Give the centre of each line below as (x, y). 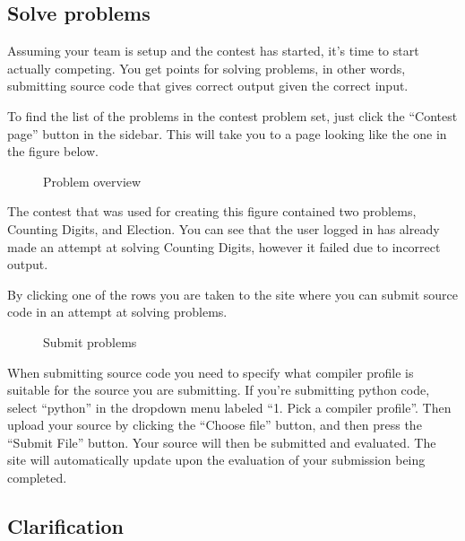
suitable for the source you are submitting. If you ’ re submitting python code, (219, 390)
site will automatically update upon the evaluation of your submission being (216, 460)
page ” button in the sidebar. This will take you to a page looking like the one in (227, 133)
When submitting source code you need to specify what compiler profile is (211, 372)
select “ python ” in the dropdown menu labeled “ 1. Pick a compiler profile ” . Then (229, 407)
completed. (37, 478)
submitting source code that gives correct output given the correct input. (208, 86)
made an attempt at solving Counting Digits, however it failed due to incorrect (224, 246)
